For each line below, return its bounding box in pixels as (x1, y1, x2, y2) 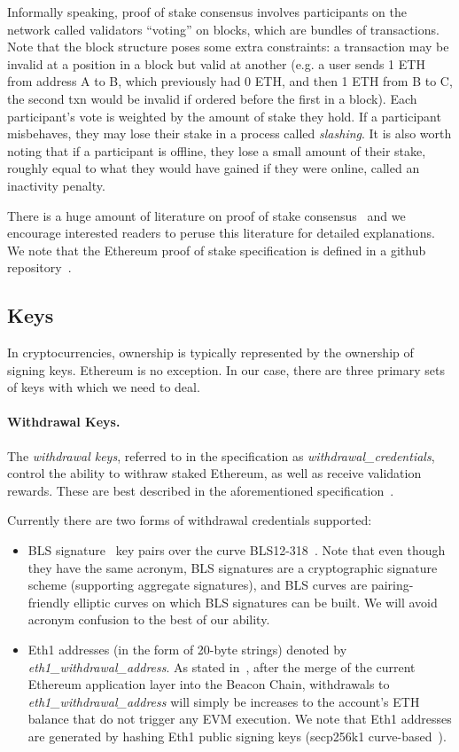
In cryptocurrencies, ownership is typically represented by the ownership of (7, 343, 414, 362)
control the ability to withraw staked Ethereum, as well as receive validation (7, 464, 422, 482)
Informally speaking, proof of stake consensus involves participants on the (7, 3, 408, 20)
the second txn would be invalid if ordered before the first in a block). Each (7, 89, 417, 107)
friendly (27, 592, 70, 611)
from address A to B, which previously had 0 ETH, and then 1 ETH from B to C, (7, 72, 453, 90)
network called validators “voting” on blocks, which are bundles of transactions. (7, 20, 440, 38)
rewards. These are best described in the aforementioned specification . (7, 481, 394, 499)
